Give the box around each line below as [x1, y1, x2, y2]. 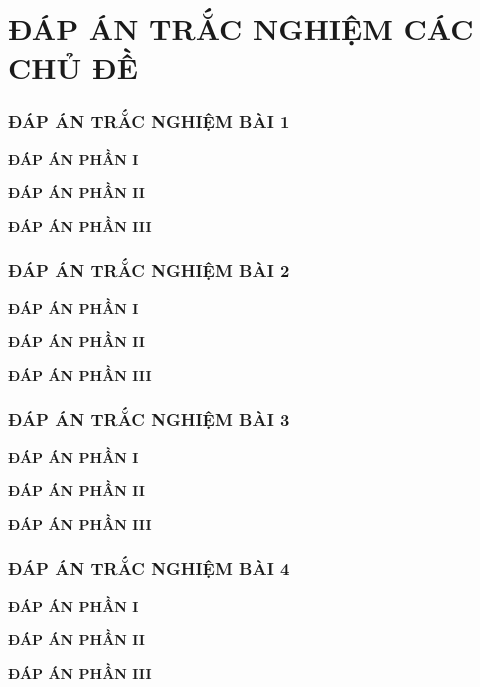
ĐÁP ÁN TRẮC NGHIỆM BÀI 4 [8, 556, 290, 581]
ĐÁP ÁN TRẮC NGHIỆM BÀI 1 [8, 109, 290, 134]
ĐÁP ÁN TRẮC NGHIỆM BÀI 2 [8, 258, 290, 283]
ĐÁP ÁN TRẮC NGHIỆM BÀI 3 [8, 407, 290, 432]
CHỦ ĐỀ [8, 47, 138, 88]
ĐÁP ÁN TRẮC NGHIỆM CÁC [8, 8, 474, 49]
